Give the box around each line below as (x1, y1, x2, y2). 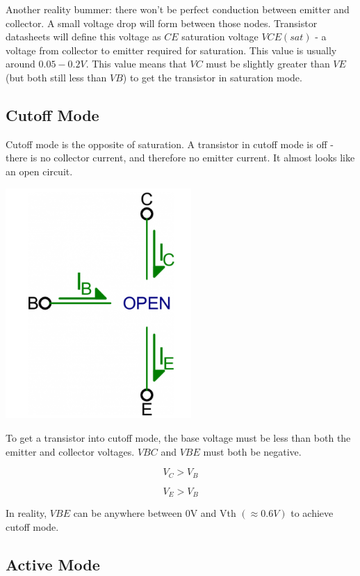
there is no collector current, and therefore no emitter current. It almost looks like (6, 150, 355, 165)
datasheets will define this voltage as (6, 29, 161, 44)
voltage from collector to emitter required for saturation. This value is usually (6, 42, 337, 57)
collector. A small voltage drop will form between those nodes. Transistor (6, 15, 318, 30)
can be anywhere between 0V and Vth (73, 506, 236, 520)
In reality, (6, 506, 47, 520)
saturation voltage (181, 29, 259, 44)
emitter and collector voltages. (6, 444, 135, 458)
